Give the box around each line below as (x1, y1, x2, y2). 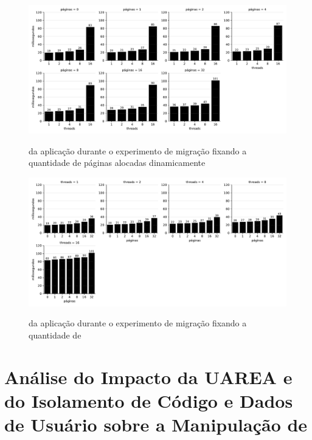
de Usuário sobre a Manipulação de (4, 412, 308, 437)
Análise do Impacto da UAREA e (4, 364, 293, 389)
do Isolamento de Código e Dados (4, 388, 293, 413)
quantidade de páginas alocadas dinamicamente (29, 156, 206, 169)
